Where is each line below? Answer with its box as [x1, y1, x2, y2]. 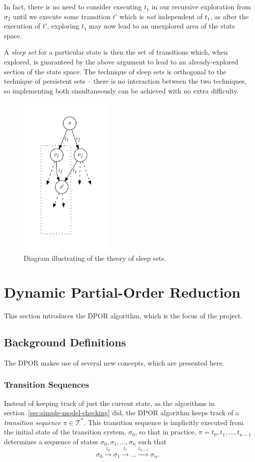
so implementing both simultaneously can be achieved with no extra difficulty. [4, 85, 239, 95]
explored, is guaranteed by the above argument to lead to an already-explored [4, 56, 238, 66]
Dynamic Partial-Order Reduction [4, 282, 241, 302]
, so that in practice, [135, 427, 197, 437]
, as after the [210, 11, 249, 21]
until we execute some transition [13, 11, 111, 21]
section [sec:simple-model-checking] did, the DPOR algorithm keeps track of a [4, 407, 239, 418]
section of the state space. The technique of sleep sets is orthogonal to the [4, 66, 227, 76]
